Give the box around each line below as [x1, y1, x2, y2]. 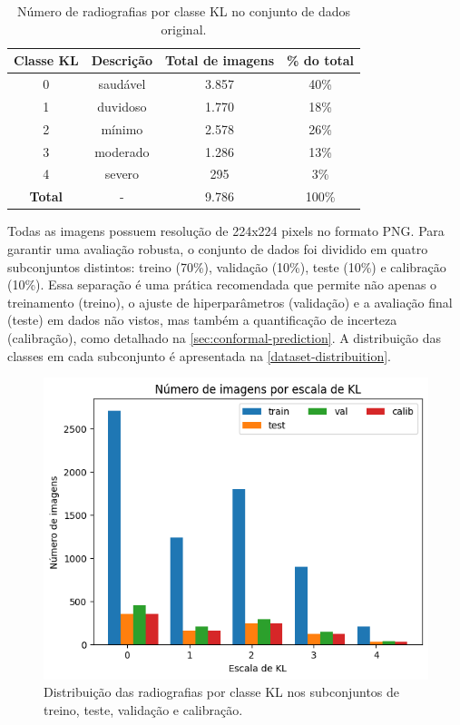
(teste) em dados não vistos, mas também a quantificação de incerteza [7, 310, 397, 329]
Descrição [91, 51, 153, 70]
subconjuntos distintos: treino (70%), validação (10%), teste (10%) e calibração [7, 257, 446, 276]
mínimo [101, 119, 143, 138]
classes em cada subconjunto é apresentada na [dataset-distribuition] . [7, 346, 391, 365]
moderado [94, 142, 150, 161]
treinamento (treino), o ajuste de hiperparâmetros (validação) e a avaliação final [7, 292, 453, 311]
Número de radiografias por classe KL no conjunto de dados [17, 2, 350, 20]
